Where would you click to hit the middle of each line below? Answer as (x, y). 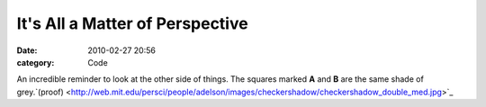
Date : (27, 50)
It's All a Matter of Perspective (132, 23)
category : (36, 62)
